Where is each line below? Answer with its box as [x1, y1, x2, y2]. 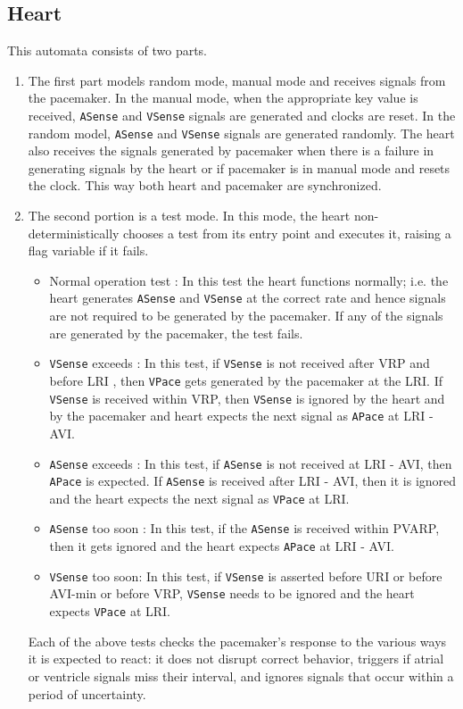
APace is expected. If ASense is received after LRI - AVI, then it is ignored [49, 471, 457, 490]
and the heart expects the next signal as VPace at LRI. [49, 488, 350, 507]
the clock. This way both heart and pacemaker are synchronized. [28, 176, 382, 195]
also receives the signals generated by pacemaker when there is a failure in [28, 141, 434, 160]
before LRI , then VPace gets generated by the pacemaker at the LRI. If [49, 371, 442, 389]
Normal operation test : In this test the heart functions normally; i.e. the [49, 271, 449, 289]
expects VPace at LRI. [49, 602, 171, 621]
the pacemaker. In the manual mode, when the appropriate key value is [28, 88, 418, 107]
